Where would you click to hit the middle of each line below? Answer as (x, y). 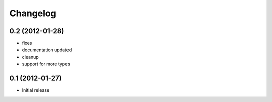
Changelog (33, 13)
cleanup (30, 57)
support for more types (46, 64)
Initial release (36, 90)
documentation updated (47, 50)
